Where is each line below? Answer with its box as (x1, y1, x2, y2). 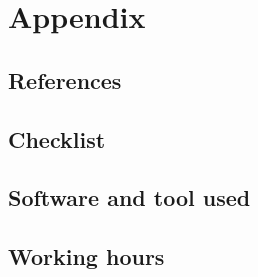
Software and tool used (8, 182, 251, 213)
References (8, 64, 122, 95)
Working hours (8, 241, 165, 272)
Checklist (8, 123, 106, 154)
